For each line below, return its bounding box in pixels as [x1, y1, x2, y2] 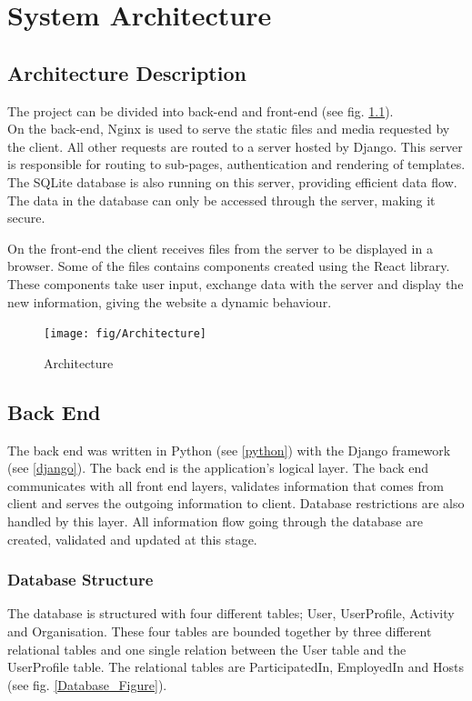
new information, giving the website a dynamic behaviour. [7, 292, 332, 311]
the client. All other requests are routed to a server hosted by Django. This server [7, 136, 463, 155]
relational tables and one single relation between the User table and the [7, 639, 407, 658]
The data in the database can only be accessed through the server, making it [7, 190, 436, 209]
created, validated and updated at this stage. [7, 529, 257, 548]
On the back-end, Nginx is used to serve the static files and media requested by [7, 119, 450, 138]
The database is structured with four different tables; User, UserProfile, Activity [7, 604, 455, 623]
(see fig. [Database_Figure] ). [7, 675, 167, 694]
